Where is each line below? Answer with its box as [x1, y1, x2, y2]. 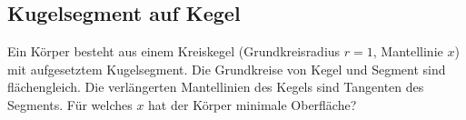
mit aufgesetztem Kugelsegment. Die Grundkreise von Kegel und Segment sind [7, 59, 446, 78]
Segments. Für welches [7, 95, 133, 114]
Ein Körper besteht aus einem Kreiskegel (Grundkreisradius [7, 42, 341, 61]
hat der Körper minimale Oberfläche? [148, 95, 357, 114]
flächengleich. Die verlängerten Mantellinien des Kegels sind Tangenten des [7, 77, 424, 96]
